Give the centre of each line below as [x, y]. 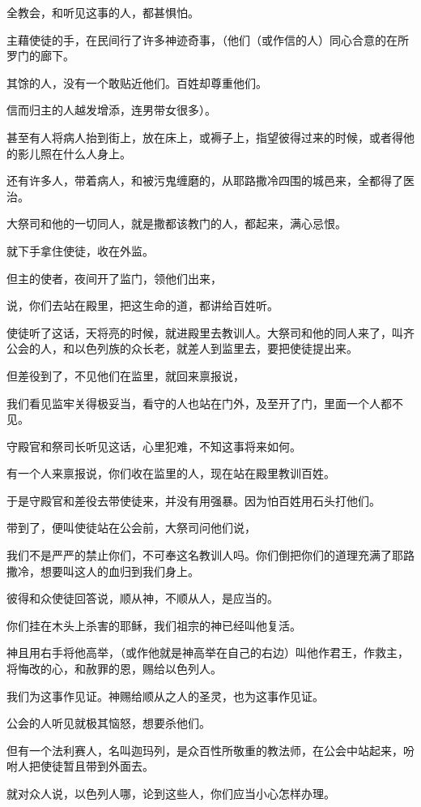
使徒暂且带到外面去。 [97, 766]
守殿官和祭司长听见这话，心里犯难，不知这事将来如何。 [154, 446]
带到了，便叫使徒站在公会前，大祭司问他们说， [131, 528]
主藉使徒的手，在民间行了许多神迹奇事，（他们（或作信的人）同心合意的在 [202, 39]
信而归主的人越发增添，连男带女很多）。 [111, 110]
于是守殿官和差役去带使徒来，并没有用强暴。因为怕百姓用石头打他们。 [193, 500]
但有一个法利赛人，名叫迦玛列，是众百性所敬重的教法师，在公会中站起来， [205, 750]
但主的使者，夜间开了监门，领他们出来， [114, 278]
